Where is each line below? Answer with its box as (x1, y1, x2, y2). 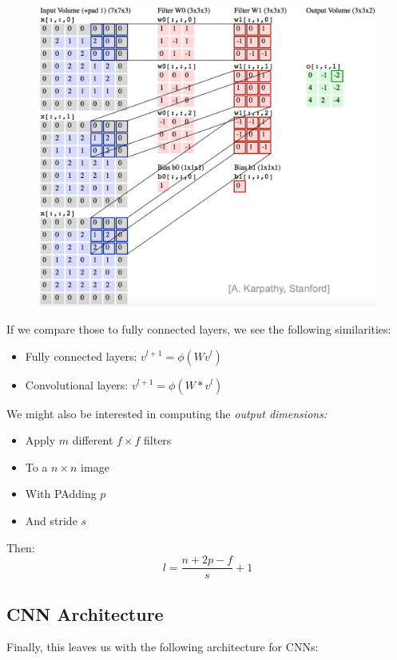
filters (144, 432, 172, 449)
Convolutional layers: (25, 376, 129, 393)
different (72, 432, 113, 449)
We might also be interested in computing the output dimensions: (6, 405, 328, 421)
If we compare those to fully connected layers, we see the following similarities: (6, 320, 391, 337)
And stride (25, 512, 77, 528)
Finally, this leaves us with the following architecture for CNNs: (6, 638, 319, 655)
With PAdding (25, 485, 97, 502)
